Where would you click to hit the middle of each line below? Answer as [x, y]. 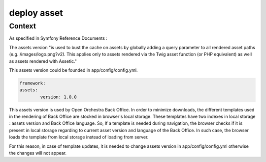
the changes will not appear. [38, 153]
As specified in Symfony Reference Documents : [58, 38]
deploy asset [36, 13]
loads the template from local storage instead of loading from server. [79, 137]
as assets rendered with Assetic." [43, 61]
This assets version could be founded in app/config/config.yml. [73, 70]
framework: [33, 83]
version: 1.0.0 [59, 97]
